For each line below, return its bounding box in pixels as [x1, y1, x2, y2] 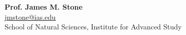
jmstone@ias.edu [5, 11, 56, 22]
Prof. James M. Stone [5, 2, 83, 12]
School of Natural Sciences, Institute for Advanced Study [5, 21, 182, 32]
